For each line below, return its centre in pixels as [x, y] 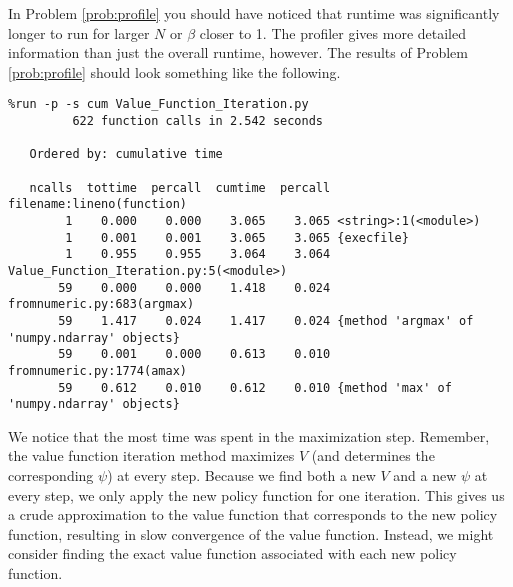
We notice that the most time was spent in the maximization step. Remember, [249, 435]
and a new [425, 475]
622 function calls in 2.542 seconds [197, 121]
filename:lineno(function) [97, 204]
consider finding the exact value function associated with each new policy [232, 553]
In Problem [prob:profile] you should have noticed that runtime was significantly [254, 13]
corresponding [51, 475]
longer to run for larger [79, 32]
